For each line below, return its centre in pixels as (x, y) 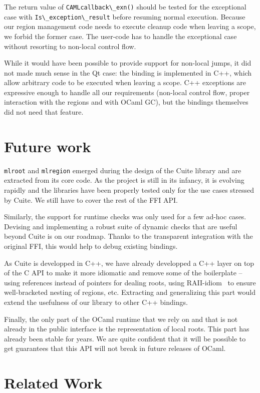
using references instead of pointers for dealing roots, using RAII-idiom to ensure (130, 282)
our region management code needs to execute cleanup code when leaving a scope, (130, 26)
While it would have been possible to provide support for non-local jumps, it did (128, 63)
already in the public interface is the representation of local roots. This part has (127, 329)
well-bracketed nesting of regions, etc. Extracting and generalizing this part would (130, 292)
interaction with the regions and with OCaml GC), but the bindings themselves (126, 102)
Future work (48, 146)
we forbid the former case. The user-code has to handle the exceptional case (120, 36)
